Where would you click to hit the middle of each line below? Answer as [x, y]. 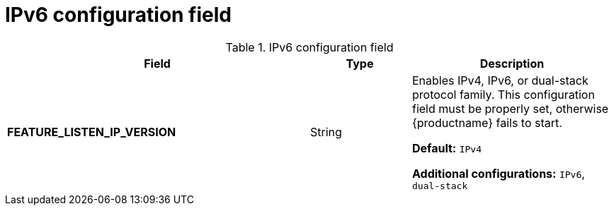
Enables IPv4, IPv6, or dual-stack [500, 80]
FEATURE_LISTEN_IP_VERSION [92, 132]
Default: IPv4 [447, 148]
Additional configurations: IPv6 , [498, 173]
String [326, 132]
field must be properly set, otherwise [510, 108]
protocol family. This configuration [503, 94]
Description [512, 63]
